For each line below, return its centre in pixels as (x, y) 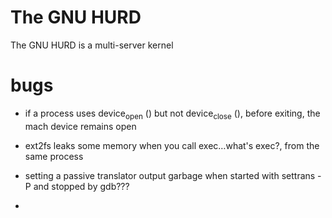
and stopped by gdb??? (81, 186)
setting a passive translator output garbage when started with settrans (170, 175)
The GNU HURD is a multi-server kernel (92, 45)
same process (54, 156)
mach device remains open (80, 126)
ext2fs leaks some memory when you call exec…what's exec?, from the (172, 145)
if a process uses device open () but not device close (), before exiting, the (172, 114)
